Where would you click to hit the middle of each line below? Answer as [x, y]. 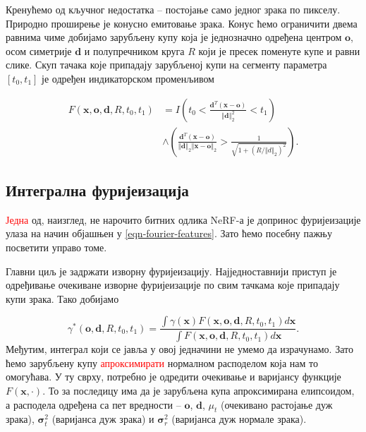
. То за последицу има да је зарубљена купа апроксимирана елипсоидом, [199, 391]
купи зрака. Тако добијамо [62, 298]
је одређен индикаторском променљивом [128, 78]
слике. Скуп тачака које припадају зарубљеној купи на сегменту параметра [166, 65]
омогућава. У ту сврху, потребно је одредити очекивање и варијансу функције [173, 377]
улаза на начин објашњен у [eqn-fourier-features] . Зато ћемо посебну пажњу [169, 233]
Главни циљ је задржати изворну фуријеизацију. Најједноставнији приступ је [171, 271]
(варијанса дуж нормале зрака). [239, 419]
